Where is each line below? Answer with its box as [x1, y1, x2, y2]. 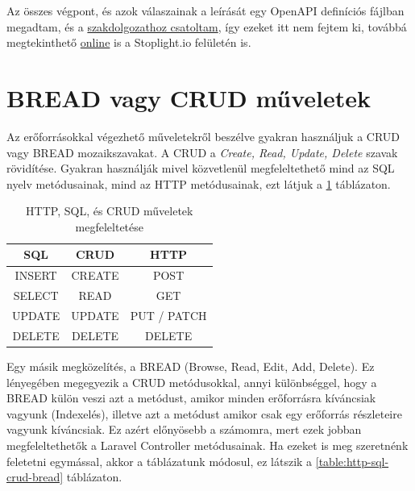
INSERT [15, 267, 57, 284]
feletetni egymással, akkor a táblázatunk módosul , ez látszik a [6, 452, 313, 469]
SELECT [13, 287, 59, 304]
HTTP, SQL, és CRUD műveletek [26, 202, 193, 219]
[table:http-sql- [315, 452, 389, 469]
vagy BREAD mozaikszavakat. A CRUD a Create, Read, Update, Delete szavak [6, 144, 398, 160]
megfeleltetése [75, 218, 143, 235]
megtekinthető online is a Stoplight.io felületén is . [6, 34, 251, 51]
